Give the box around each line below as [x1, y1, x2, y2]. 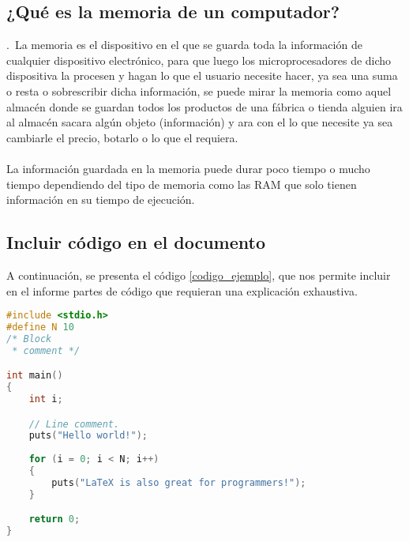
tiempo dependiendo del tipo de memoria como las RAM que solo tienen [6, 175, 357, 192]
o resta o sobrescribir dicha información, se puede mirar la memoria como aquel [6, 82, 392, 99]
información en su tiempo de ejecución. [6, 191, 195, 208]
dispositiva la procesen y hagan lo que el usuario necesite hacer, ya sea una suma [6, 67, 398, 84]
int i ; [28, 393, 63, 405]
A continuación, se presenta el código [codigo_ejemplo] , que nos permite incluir [6, 266, 391, 283]
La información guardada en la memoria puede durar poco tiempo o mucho [6, 160, 370, 176]
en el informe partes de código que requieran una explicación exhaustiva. [6, 282, 358, 299]
